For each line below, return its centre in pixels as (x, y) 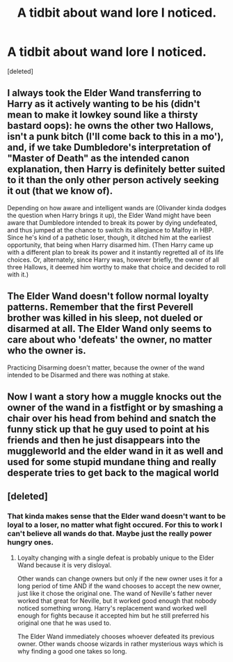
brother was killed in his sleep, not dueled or (105, 318)
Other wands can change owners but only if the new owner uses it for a (120, 578)
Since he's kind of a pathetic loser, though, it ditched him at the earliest (109, 237)
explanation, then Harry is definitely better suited (116, 170)
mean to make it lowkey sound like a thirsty (103, 115)
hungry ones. (31, 542)
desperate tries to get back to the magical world (113, 472)
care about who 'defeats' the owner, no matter (110, 340)
